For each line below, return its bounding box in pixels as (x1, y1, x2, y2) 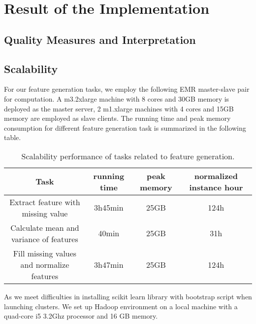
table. (4, 132, 21, 143)
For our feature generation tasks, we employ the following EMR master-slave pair (4, 84, 250, 94)
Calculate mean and (10, 221, 79, 233)
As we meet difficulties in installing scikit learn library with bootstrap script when (4, 291, 252, 301)
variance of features (11, 233, 78, 245)
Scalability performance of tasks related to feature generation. (21, 150, 235, 162)
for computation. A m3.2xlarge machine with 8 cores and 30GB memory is (4, 93, 229, 104)
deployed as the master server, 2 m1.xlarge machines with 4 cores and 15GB (4, 103, 234, 113)
